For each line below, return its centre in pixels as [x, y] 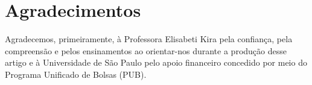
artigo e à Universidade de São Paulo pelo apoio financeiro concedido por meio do [156, 62]
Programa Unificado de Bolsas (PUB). [76, 74]
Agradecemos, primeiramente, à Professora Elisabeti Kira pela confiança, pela [149, 39]
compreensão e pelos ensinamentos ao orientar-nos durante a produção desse [146, 50]
